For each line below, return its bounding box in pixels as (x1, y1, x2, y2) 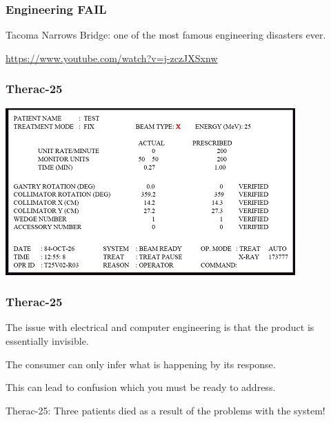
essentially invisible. (6, 334, 89, 348)
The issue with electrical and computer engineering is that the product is (6, 320, 314, 334)
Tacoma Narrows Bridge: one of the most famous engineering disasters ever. (6, 28, 326, 42)
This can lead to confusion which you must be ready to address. (6, 380, 276, 394)
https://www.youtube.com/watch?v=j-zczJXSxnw (6, 50, 218, 65)
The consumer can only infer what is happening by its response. (6, 356, 276, 371)
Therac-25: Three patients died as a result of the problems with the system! (6, 403, 325, 417)
